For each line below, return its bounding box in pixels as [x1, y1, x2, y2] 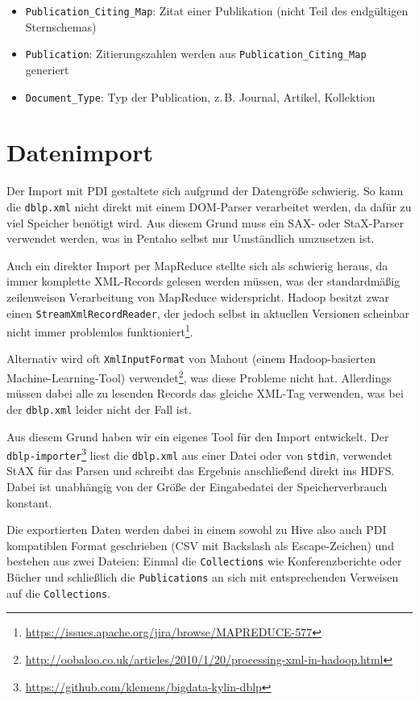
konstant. [6, 494, 52, 511]
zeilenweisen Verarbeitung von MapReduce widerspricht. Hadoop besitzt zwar [6, 288, 390, 305]
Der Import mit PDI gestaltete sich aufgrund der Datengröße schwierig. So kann [6, 182, 404, 199]
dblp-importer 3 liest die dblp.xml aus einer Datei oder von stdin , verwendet [6, 444, 393, 463]
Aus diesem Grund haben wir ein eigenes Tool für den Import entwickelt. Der [6, 428, 389, 444]
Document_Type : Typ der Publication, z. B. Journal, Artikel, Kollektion [25, 88, 375, 105]
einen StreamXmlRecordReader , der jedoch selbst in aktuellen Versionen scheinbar [6, 304, 410, 321]
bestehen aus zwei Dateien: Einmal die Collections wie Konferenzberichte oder [6, 553, 402, 570]
